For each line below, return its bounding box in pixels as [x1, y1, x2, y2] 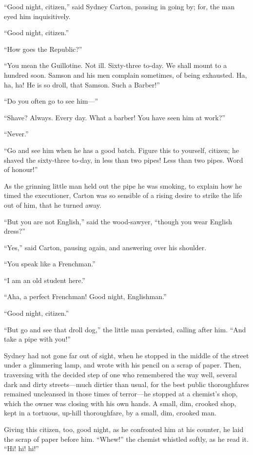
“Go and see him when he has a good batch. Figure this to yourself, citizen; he [4, 145, 239, 155]
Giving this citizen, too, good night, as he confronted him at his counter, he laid [4, 424, 244, 434]
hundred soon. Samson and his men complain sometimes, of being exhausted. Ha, [4, 69, 247, 80]
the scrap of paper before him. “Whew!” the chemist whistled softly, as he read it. [4, 433, 249, 444]
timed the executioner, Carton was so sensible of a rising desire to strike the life [4, 190, 242, 200]
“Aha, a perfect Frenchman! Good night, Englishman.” [4, 291, 167, 302]
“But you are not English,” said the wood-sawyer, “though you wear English [4, 216, 233, 226]
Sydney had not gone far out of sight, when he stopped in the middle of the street [4, 350, 249, 360]
